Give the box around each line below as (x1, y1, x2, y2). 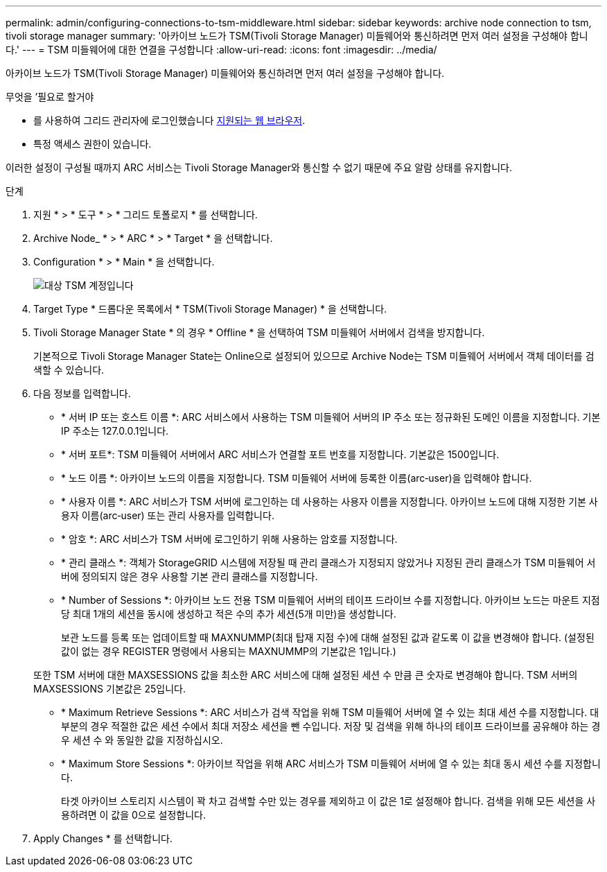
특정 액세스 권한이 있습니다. (33, 138, 152, 150)
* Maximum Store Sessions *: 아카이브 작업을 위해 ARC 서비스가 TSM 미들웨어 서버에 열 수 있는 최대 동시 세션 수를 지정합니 (61, 758, 601, 769)
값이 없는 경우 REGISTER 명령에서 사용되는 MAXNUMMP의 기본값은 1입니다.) (61, 645, 396, 657)
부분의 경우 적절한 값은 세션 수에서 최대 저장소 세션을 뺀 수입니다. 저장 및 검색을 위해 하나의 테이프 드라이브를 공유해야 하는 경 (61, 720, 601, 732)
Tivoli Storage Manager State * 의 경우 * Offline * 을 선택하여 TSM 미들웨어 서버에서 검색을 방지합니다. (33, 326, 485, 338)
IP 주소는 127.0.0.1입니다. (61, 425, 169, 437)
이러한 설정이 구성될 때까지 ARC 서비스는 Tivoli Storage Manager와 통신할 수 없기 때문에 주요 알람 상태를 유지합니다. (6, 162, 512, 173)
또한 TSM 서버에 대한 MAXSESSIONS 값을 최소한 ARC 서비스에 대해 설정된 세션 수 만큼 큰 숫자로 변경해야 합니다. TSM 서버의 (33, 669, 578, 681)
